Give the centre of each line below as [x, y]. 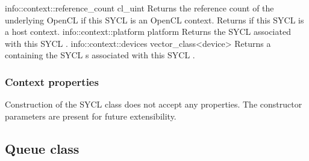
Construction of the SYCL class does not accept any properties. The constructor [154, 104]
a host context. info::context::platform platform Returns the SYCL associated [148, 32]
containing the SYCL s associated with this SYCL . [100, 55]
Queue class [42, 148]
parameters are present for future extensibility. [91, 116]
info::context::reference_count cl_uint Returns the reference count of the [139, 8]
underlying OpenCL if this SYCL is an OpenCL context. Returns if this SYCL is [154, 20]
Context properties [52, 81]
